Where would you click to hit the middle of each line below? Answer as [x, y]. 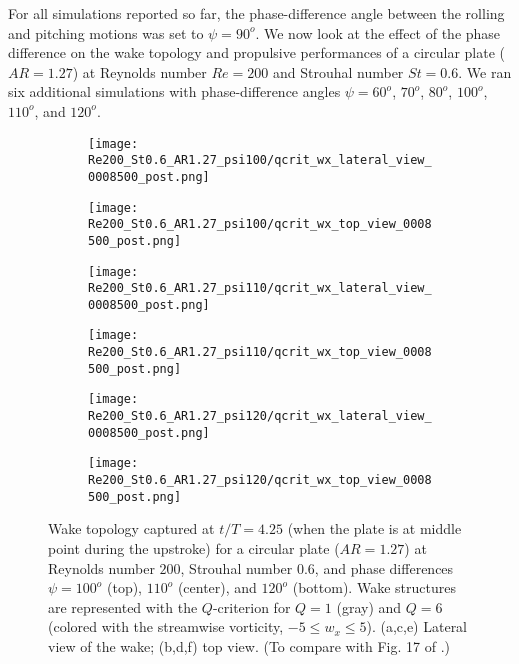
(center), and [217, 587]
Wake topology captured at [131, 528]
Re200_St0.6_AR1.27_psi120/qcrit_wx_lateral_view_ [260, 416]
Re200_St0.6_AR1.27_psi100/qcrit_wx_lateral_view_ [260, 160]
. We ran [485, 71]
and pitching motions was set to [106, 32]
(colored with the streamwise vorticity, [166, 626]
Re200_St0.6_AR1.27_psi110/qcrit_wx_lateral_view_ [260, 288]
